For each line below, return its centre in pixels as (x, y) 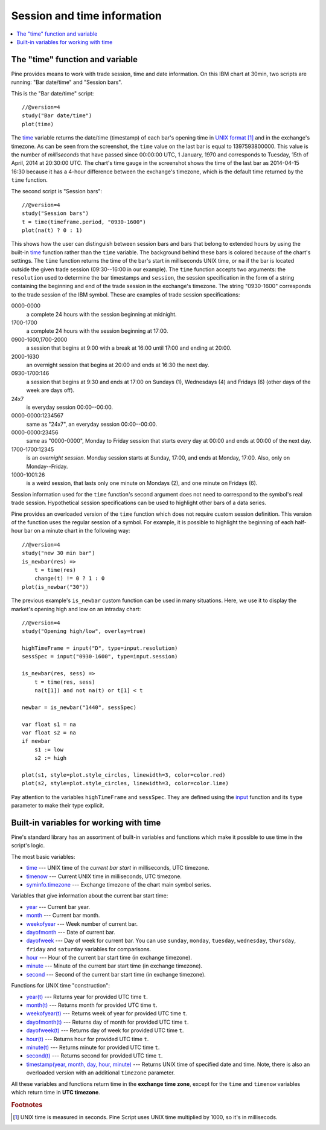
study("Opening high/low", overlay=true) (84, 631)
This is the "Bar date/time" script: (53, 93)
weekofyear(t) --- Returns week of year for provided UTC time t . (107, 1013)
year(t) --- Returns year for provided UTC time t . (87, 997)
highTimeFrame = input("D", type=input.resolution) (100, 648)
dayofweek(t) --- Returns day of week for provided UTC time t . (105, 1030)
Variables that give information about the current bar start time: (90, 896)
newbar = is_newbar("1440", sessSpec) (79, 707)
